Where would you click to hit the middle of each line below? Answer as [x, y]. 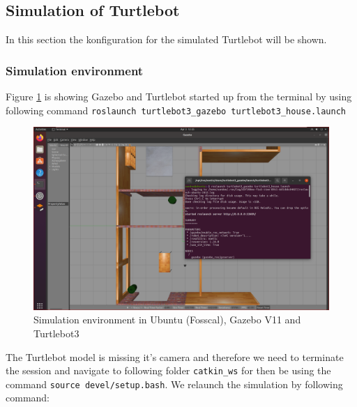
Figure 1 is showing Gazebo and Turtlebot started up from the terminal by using [179, 97]
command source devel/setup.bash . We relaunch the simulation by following [174, 384]
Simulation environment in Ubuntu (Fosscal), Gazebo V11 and [167, 320]
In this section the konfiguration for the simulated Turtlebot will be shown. [166, 39]
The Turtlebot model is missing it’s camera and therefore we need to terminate [175, 356]
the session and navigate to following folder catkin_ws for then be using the [168, 370]
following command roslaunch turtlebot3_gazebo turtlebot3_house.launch [176, 110]
